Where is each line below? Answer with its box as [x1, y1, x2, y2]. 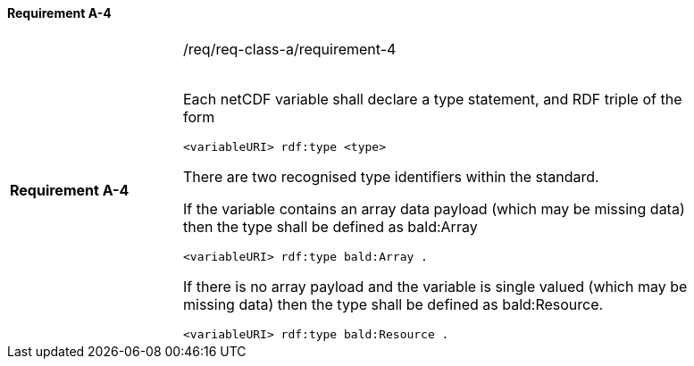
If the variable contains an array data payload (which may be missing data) [183, 199, 685, 218]
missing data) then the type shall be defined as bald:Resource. [183, 295, 604, 313]
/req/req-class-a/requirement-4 [183, 39, 397, 58]
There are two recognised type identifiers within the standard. [183, 167, 599, 186]
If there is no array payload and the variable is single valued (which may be [183, 277, 688, 295]
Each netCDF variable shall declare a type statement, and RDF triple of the [183, 89, 682, 108]
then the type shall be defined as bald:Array [183, 217, 478, 236]
